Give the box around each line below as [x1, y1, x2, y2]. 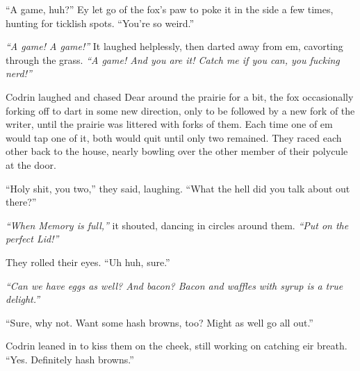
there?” [6, 195, 37, 209]
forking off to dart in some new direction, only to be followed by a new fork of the [6, 103, 355, 117]
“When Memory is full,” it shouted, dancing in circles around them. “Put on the [6, 217, 349, 232]
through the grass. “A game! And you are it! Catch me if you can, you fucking [6, 52, 340, 67]
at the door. [6, 157, 56, 172]
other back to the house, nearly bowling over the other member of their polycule [6, 144, 348, 158]
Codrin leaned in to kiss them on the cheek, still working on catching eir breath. [6, 338, 347, 353]
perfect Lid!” [6, 231, 59, 246]
